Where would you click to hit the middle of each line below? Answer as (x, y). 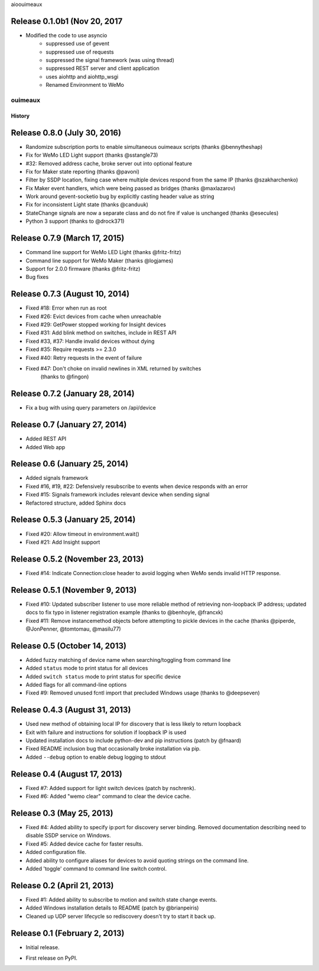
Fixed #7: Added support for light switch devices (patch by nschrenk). (111, 788)
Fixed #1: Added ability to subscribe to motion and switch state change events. (121, 899)
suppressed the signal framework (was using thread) (110, 60)
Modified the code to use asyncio (66, 35)
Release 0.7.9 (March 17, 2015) (68, 238)
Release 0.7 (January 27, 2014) (69, 425)
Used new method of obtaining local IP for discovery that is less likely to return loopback (134, 724)
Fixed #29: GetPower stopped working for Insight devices (96, 324)
